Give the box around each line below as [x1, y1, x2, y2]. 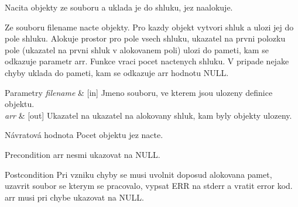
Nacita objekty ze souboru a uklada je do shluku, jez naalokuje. [5, 1, 233, 13]
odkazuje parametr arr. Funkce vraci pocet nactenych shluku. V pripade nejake [5, 55, 289, 67]
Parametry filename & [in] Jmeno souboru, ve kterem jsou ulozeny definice [5, 86, 273, 98]
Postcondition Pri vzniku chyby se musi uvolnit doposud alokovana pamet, [5, 168, 272, 180]
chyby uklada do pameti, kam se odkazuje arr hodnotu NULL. [5, 66, 229, 78]
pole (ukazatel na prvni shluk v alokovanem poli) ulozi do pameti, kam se [5, 43, 269, 56]
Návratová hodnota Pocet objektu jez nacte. [5, 129, 163, 141]
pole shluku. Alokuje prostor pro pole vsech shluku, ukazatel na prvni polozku [5, 32, 286, 44]
